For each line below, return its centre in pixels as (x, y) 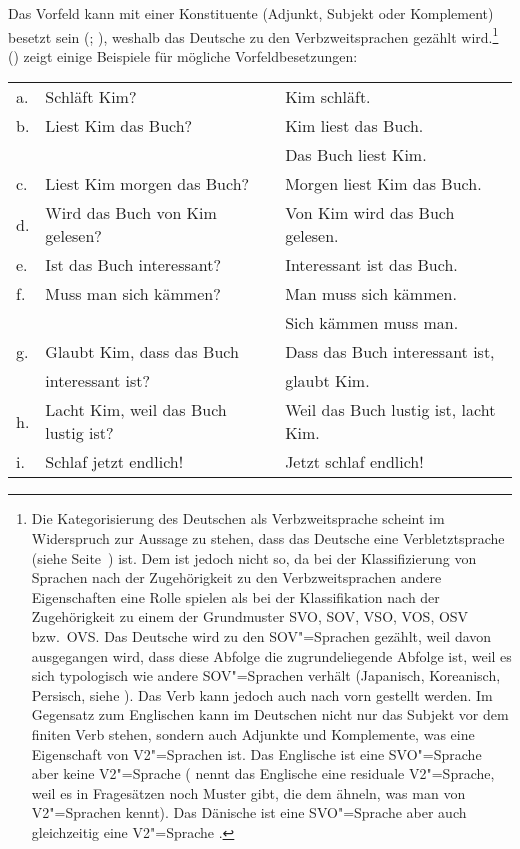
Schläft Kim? (91, 97)
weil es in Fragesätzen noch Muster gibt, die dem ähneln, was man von (248, 792)
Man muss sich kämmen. (371, 294)
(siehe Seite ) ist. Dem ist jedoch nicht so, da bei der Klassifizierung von (254, 557)
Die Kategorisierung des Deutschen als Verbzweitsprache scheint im (238, 518)
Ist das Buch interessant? (133, 265)
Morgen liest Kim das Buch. (383, 184)
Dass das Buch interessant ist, (390, 352)
